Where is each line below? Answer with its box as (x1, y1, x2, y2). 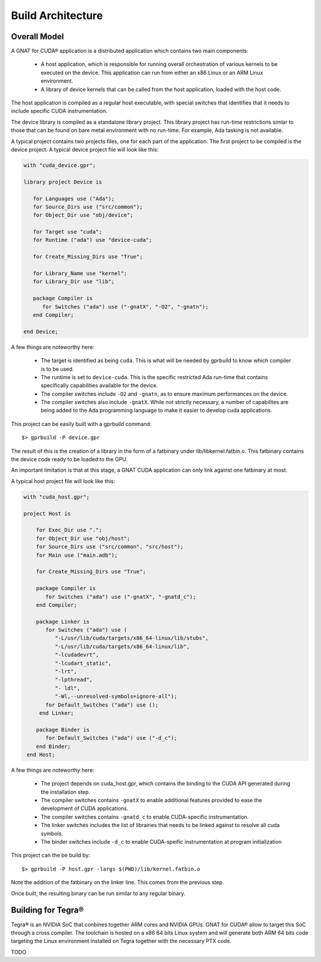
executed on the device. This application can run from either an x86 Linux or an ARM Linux (40, 69, 263, 76)
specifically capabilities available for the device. (40, 382, 158, 389)
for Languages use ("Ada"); (33, 195, 115, 202)
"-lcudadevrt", (54, 651, 99, 658)
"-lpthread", (54, 676, 93, 683)
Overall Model (11, 31, 64, 42)
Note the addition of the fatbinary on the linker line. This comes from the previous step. (11, 879, 224, 886)
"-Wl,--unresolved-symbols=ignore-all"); (54, 693, 178, 700)
